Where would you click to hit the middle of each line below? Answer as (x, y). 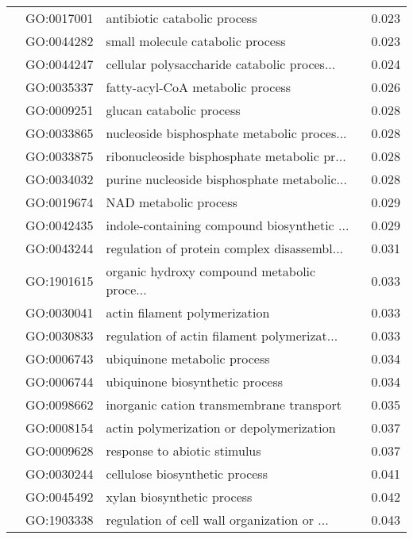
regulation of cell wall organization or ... (217, 520)
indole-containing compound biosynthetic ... (228, 225)
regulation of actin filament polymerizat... (222, 335)
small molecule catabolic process (196, 41)
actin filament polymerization (188, 312)
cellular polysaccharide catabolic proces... (221, 64)
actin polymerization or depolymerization (221, 427)
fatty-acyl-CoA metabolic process (199, 87)
